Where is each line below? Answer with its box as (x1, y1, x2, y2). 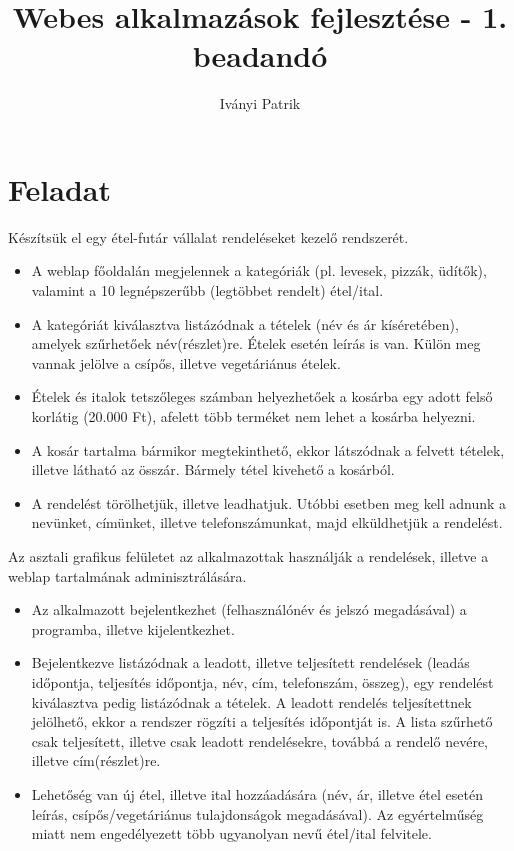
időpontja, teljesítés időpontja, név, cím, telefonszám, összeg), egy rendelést (31, 671, 494, 692)
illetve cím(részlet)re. (31, 750, 161, 771)
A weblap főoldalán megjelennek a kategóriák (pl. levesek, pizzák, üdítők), (31, 260, 487, 281)
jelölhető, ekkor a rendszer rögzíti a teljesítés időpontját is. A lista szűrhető (31, 711, 493, 732)
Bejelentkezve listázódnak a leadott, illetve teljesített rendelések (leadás (31, 652, 470, 673)
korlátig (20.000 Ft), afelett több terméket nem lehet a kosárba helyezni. (31, 406, 476, 426)
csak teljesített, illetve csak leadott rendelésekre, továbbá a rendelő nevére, (31, 730, 488, 751)
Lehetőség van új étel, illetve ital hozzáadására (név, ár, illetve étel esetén (31, 783, 483, 804)
